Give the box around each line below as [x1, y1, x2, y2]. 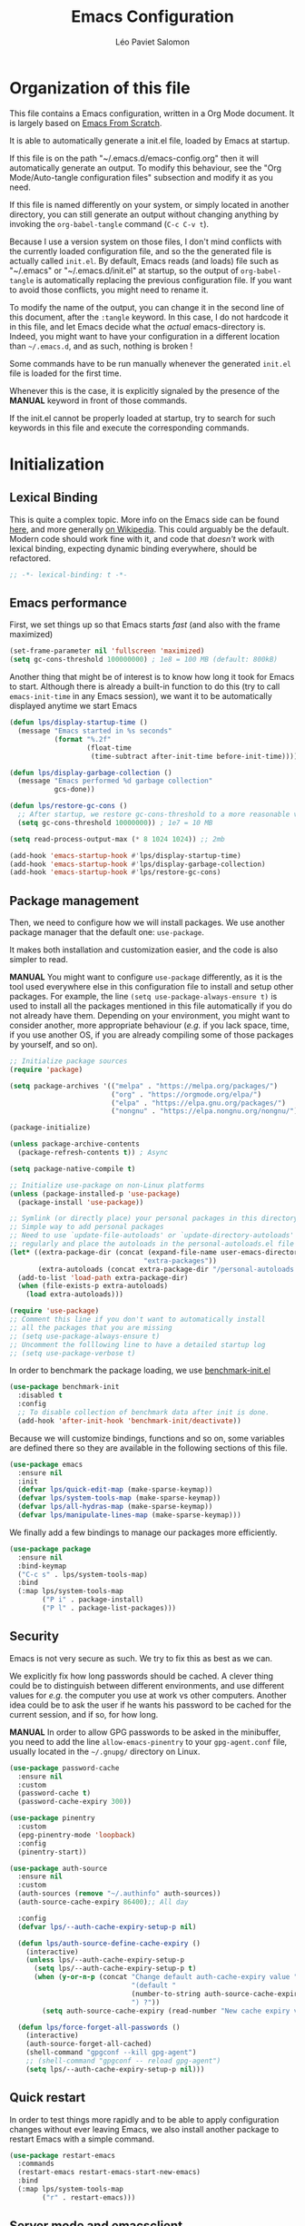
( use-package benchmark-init [9, 1383, 120, 1392]
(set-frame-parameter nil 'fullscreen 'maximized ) [9, 646, 205, 655]
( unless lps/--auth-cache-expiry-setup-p [25, 1955, 184, 1965]
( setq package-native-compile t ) [9, 1164, 136, 1173]
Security [9, 1629, 59, 1644]
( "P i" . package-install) [42, 1595, 144, 1604]
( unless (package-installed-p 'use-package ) [9, 1189, 181, 1198]
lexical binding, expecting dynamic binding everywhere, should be [9, 543, 257, 554]
